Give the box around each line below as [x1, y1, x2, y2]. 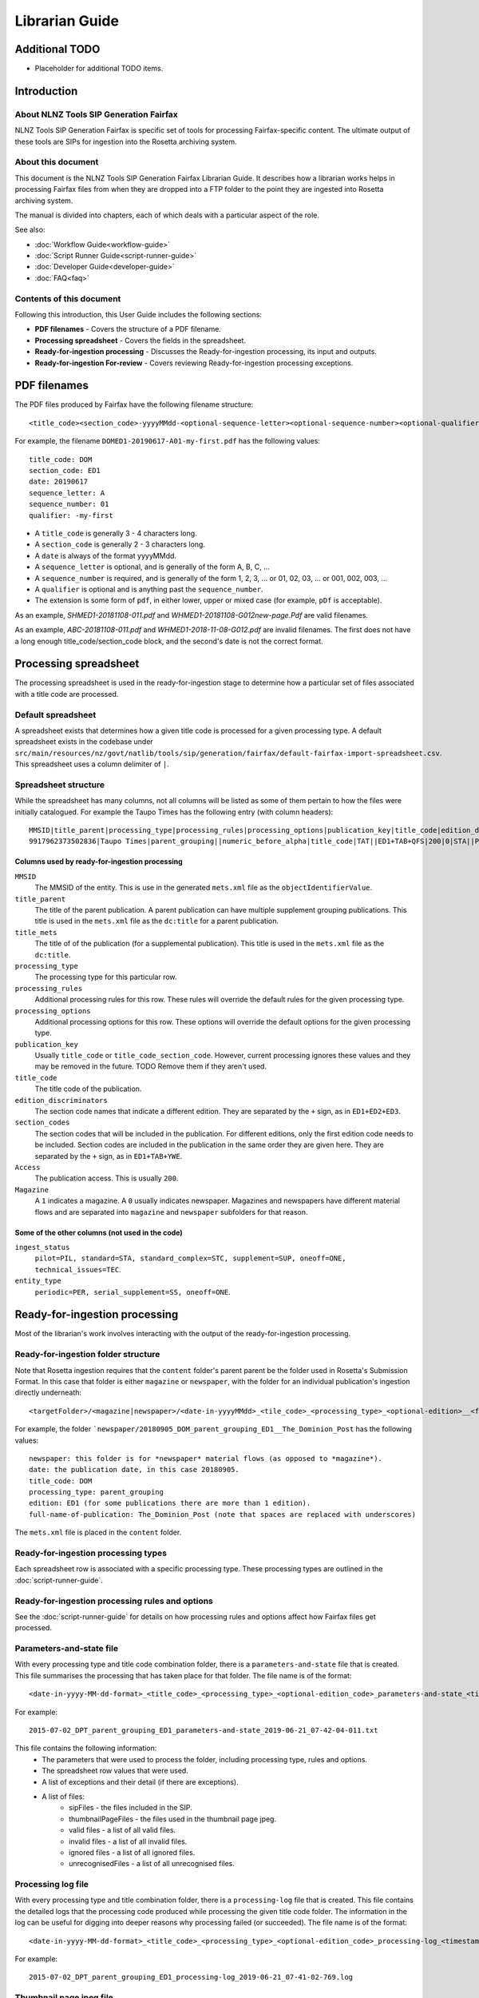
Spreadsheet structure [14, 779, 105, 790]
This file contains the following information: [14, 1743, 157, 1753]
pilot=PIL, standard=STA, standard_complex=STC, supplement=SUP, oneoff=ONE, [34, 1254, 346, 1263]
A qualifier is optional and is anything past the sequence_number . [34, 584, 263, 594]
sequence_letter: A [29, 488, 105, 497]
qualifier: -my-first [29, 511, 113, 519]
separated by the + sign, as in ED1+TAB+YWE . [34, 1151, 183, 1160]
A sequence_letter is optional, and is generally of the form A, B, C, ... [34, 562, 271, 571]
